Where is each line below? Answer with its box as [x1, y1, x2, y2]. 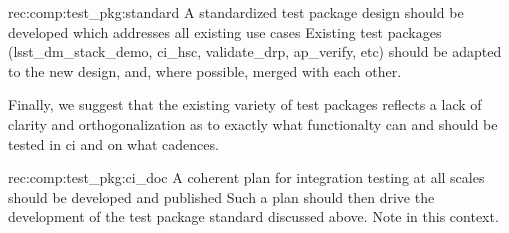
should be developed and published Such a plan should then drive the [8, 186, 435, 207]
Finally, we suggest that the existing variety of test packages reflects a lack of [8, 94, 482, 115]
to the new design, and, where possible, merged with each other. [8, 60, 402, 81]
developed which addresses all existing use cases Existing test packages [8, 21, 442, 42]
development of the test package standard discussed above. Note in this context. [8, 206, 499, 227]
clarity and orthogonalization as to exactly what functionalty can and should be [8, 113, 498, 134]
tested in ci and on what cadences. [8, 133, 219, 154]
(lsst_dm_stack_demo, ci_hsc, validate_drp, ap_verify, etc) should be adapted [8, 41, 502, 62]
